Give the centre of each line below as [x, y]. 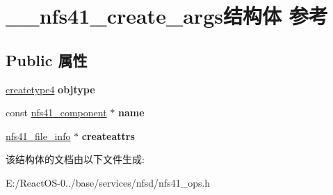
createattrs [108, 135]
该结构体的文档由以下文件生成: [75, 159]
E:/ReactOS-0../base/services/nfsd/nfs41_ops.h [108, 182]
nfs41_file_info [38, 135]
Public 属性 [47, 60]
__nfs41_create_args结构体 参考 [167, 16]
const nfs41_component [56, 112]
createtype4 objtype [50, 89]
